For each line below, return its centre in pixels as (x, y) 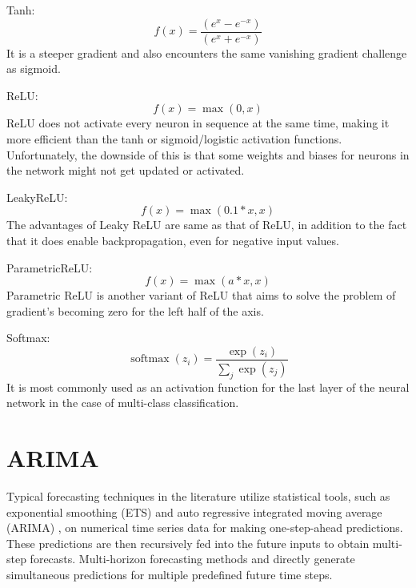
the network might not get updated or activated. (126, 170)
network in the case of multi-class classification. (123, 403)
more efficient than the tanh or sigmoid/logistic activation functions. (174, 139)
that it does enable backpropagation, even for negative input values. (173, 240)
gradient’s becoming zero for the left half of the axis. (135, 310)
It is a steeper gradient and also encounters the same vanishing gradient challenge (207, 52)
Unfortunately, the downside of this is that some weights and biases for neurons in (208, 154)
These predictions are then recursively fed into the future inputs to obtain (188, 543)
